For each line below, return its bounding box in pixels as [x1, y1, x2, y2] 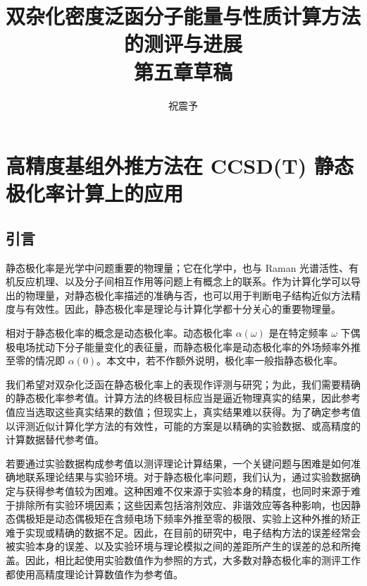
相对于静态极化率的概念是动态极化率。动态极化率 [6, 325, 232, 340]
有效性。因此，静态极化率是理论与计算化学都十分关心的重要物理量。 [25, 301, 341, 316]
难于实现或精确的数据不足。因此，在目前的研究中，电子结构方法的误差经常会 [6, 525, 361, 539]
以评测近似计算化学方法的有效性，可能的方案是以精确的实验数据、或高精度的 [6, 418, 361, 433]
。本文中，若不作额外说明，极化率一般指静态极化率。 [97, 353, 344, 368]
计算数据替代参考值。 [6, 432, 104, 447]
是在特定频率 [268, 325, 328, 340]
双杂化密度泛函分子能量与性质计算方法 [6, 1, 361, 30]
